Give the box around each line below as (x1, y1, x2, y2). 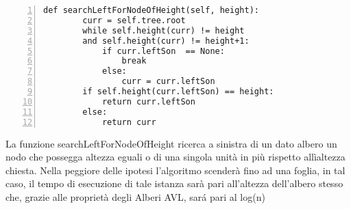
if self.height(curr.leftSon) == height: (82, 87, 274, 96)
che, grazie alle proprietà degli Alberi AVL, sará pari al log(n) (5, 189, 265, 204)
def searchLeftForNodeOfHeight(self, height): (43, 5, 259, 15)
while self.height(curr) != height (82, 25, 245, 36)
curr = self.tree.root (82, 15, 186, 25)
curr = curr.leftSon (121, 76, 215, 87)
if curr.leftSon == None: (101, 46, 225, 56)
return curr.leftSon (101, 96, 195, 107)
